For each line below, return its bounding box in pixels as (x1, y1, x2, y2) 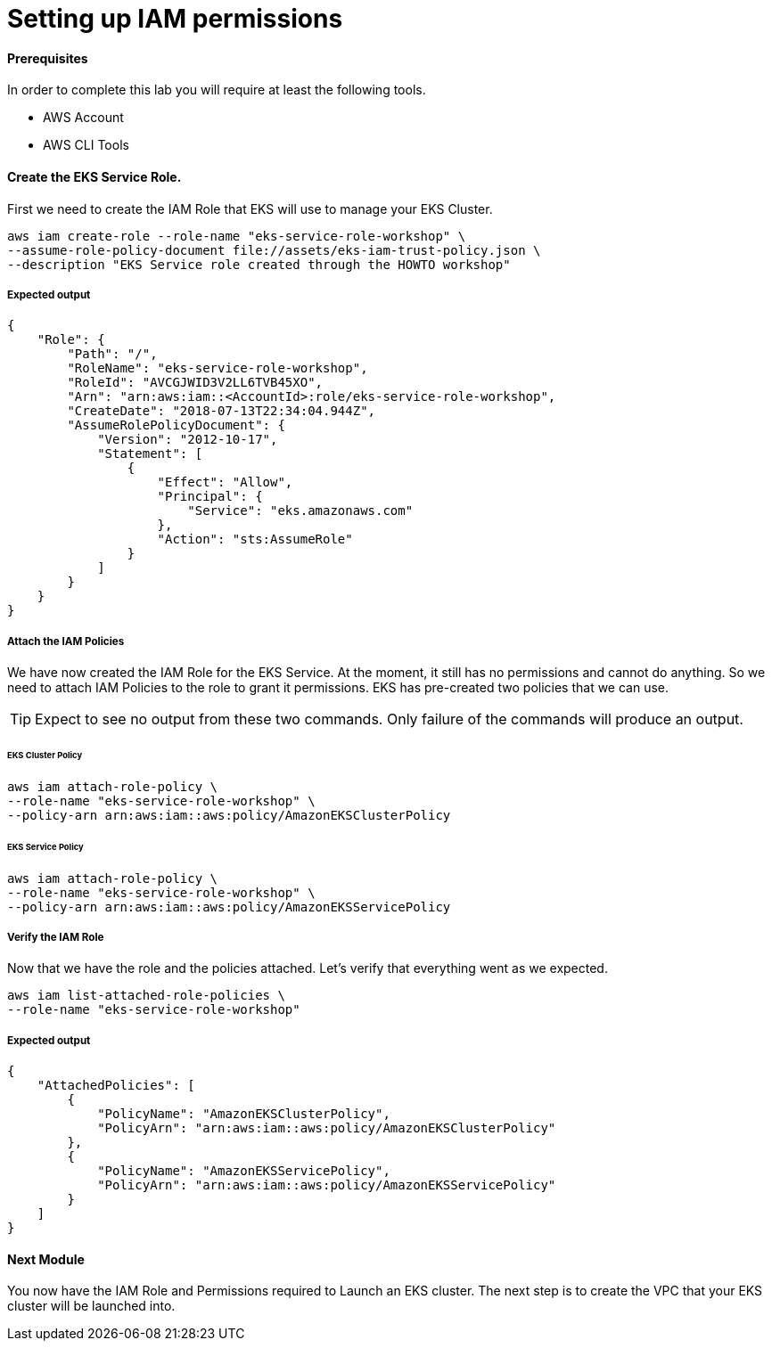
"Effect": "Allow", (157, 475, 293, 490)
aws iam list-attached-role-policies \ (7, 988, 285, 1003)
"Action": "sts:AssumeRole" (157, 532, 353, 547)
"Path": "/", (67, 347, 158, 362)
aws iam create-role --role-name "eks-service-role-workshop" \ (7, 228, 466, 243)
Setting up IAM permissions (7, 4, 343, 34)
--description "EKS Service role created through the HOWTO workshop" (7, 257, 511, 272)
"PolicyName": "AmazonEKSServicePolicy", (97, 1164, 390, 1179)
